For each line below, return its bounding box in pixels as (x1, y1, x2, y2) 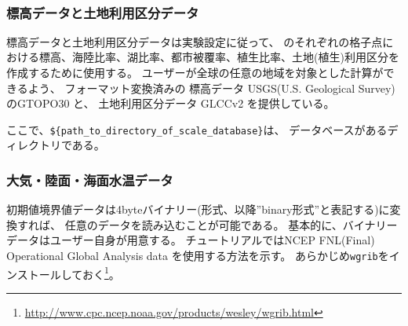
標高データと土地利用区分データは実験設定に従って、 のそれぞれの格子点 (6, 33, 383, 49)
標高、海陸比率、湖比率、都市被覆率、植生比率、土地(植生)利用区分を (38, 49, 399, 65)
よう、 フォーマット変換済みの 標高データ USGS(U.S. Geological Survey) (27, 79, 395, 96)
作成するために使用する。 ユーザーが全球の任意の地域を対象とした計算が (6, 64, 384, 80)
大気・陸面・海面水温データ (6, 170, 173, 189)
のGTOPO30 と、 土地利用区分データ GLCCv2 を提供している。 (6, 95, 335, 112)
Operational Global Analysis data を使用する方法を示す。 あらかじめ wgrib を (6, 247, 389, 264)
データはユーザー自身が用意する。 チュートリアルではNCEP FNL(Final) (6, 232, 375, 248)
